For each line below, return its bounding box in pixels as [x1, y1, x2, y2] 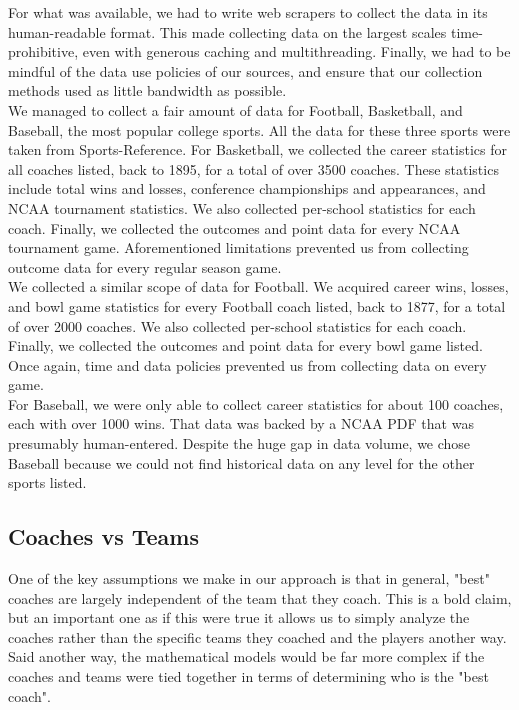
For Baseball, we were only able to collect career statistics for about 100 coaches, [8, 393, 504, 414]
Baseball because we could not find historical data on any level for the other [8, 452, 475, 473]
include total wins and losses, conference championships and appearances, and [8, 178, 486, 199]
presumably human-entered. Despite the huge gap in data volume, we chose [8, 433, 471, 454]
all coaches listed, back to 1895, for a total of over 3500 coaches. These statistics [8, 158, 499, 179]
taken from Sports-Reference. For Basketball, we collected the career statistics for [8, 139, 507, 160]
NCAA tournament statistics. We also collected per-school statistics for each [8, 197, 476, 218]
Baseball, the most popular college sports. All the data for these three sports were [8, 119, 511, 140]
